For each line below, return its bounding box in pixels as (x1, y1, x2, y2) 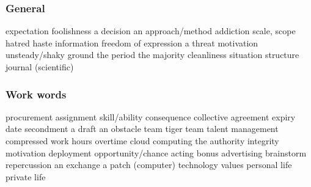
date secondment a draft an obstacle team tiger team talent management (5, 122, 279, 135)
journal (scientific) (5, 61, 74, 73)
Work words (5, 86, 67, 101)
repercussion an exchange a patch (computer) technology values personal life (5, 158, 292, 171)
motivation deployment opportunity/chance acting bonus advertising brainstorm (5, 146, 307, 159)
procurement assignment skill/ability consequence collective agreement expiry (5, 110, 296, 123)
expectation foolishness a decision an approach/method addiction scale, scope (5, 24, 296, 37)
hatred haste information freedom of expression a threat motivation (5, 36, 258, 49)
